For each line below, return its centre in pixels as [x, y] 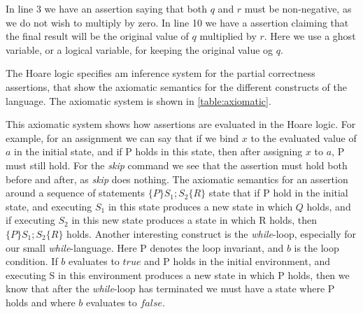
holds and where [41, 302]
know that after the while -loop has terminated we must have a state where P [170, 288]
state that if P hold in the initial [278, 193]
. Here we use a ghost [310, 36]
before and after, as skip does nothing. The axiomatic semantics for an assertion [177, 179]
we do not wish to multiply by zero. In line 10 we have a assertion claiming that [177, 22]
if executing [30, 220]
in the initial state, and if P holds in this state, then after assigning [158, 151]
